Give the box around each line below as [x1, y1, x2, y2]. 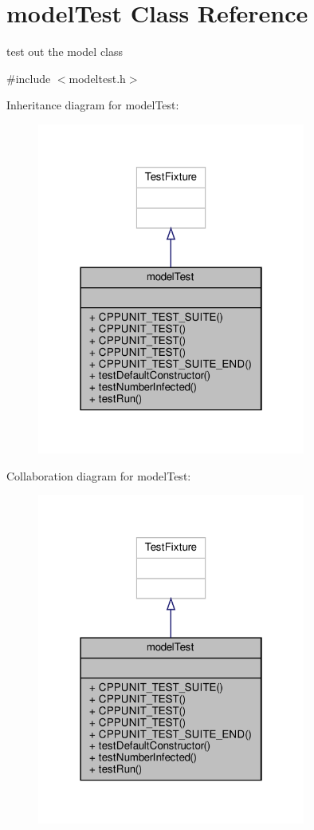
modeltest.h [69, 69, 126, 86]
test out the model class [6, 43, 124, 60]
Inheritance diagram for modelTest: [6, 97, 179, 113]
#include [6, 69, 51, 86]
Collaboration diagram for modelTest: [6, 467, 191, 484]
